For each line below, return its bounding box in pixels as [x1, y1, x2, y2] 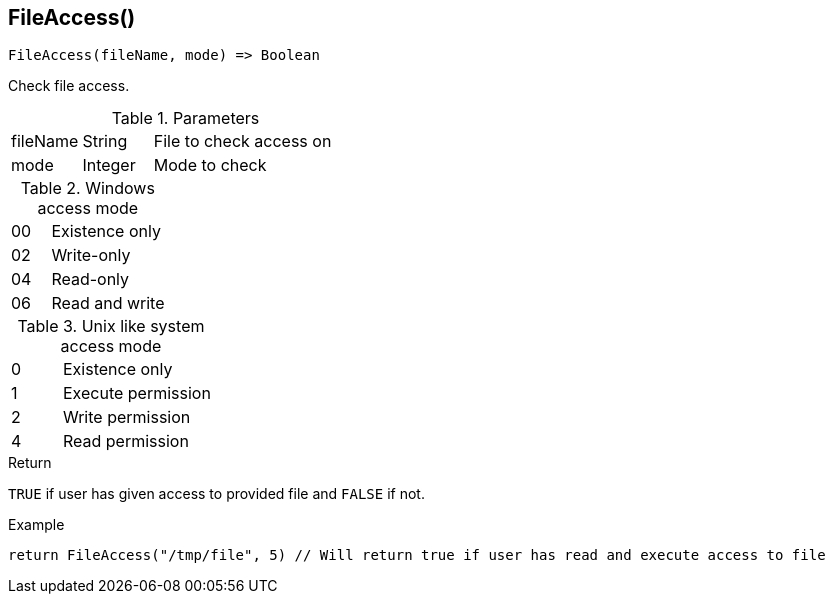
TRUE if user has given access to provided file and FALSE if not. [8, 485, 425, 503]
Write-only [51, 245, 131, 266]
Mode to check [153, 155, 267, 176]
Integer [82, 155, 136, 176]
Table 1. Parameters [111, 108, 260, 129]
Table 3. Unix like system [17, 316, 205, 337]
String [82, 131, 128, 152]
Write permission [62, 407, 191, 428]
